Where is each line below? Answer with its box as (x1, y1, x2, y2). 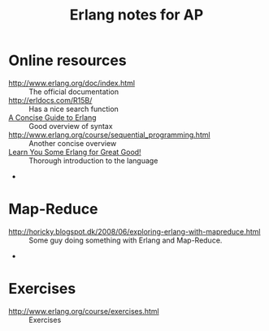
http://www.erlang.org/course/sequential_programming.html (8, 130, 210, 140)
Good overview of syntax (28, 121, 113, 131)
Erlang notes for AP (69, 6, 204, 24)
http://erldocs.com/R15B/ (8, 95, 93, 105)
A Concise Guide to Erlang (8, 112, 97, 123)
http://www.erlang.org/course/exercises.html (8, 306, 160, 316)
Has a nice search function (28, 104, 119, 114)
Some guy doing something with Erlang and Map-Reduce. (28, 235, 223, 245)
